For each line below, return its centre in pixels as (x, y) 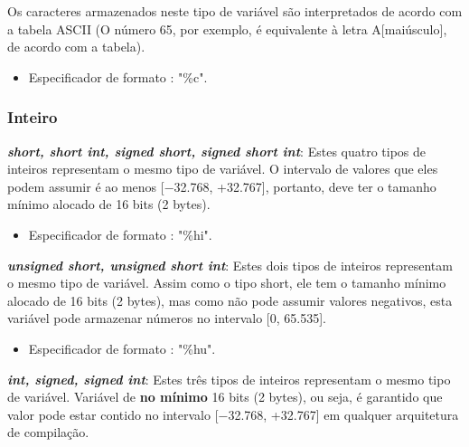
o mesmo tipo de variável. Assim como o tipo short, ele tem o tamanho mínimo (227, 283)
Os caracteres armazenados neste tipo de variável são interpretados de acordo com (235, 11)
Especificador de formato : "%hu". (122, 348)
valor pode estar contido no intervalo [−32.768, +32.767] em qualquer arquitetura (233, 414)
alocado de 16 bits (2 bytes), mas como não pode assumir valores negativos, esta (230, 300)
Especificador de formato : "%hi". (120, 234)
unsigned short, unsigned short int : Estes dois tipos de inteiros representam (230, 265)
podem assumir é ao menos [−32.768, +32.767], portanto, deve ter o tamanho (222, 186)
